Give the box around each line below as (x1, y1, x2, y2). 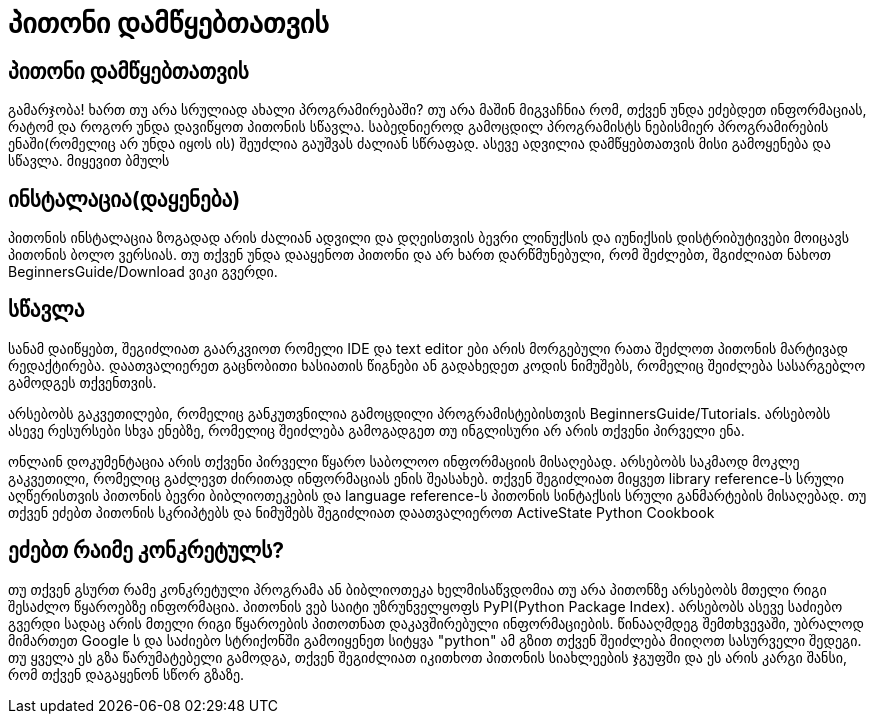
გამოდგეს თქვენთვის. (8, 373, 157, 391)
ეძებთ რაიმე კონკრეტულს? (8, 538, 284, 564)
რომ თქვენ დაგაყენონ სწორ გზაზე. (8, 665, 245, 683)
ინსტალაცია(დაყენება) (8, 186, 241, 212)
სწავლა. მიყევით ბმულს (8, 152, 170, 170)
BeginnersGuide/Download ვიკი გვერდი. (8, 263, 278, 281)
